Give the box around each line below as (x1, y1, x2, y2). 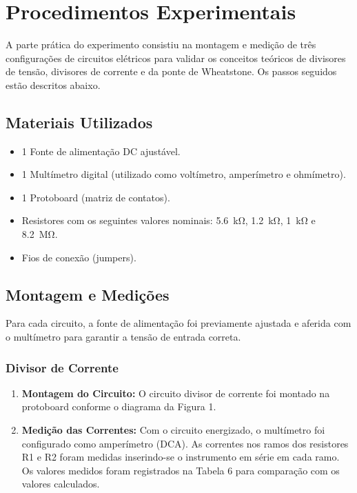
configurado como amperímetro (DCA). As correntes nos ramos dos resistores (21, 436, 349, 450)
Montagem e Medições (6, 283, 170, 305)
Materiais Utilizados (6, 111, 153, 132)
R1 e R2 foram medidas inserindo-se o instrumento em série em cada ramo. (21, 450, 340, 464)
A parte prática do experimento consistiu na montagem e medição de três (6, 37, 316, 52)
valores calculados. (21, 476, 100, 491)
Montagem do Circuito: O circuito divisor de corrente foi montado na (21, 385, 330, 400)
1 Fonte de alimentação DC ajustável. (21, 143, 181, 158)
